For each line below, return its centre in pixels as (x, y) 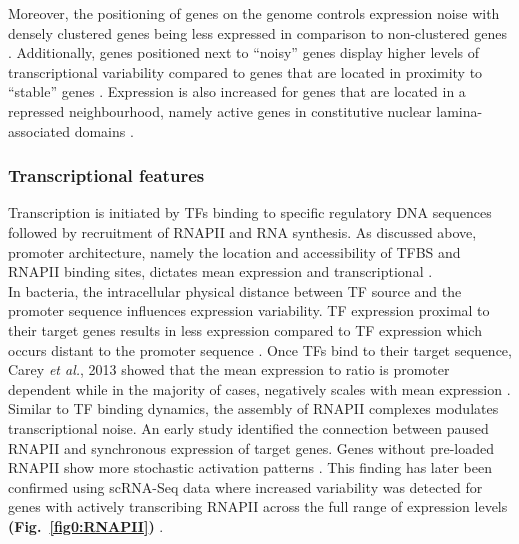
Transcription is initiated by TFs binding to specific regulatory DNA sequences (250, 212)
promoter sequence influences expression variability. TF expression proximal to (249, 310)
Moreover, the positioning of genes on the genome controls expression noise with (254, 13)
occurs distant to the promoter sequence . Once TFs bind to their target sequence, (260, 349)
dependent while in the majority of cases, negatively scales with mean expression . (259, 388)
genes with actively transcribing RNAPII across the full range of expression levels (258, 506)
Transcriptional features (106, 175)
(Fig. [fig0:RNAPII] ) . (86, 525)
